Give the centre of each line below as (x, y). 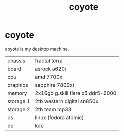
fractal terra (49, 60)
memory (17, 93)
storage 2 (19, 109)
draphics (18, 85)
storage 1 (19, 101)
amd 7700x (49, 77)
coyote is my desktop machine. (37, 49)
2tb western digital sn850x (66, 101)
